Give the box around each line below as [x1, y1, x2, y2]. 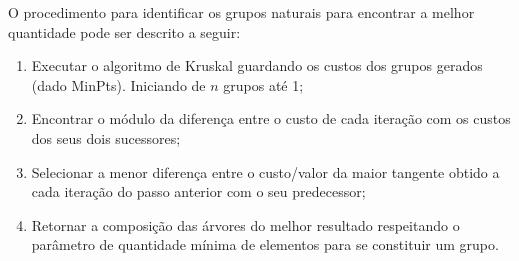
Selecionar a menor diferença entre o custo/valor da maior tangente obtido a [31, 161, 500, 182]
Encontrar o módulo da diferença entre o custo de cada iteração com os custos [31, 108, 511, 129]
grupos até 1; [223, 74, 304, 95]
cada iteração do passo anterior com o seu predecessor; [31, 181, 366, 202]
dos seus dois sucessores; [31, 127, 181, 148]
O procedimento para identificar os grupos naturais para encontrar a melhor [8, 2, 475, 22]
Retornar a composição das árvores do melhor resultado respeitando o [31, 214, 460, 235]
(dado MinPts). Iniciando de [31, 74, 206, 95]
